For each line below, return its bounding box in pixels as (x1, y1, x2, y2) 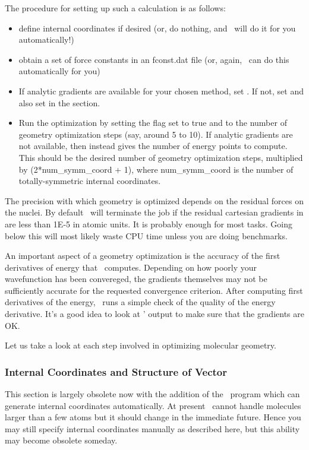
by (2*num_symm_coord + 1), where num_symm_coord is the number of (18, 163, 294, 175)
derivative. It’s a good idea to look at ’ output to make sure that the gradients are (5, 308, 304, 320)
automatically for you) (18, 65, 100, 77)
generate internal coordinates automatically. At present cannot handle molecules (5, 399, 301, 411)
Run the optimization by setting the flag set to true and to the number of (18, 116, 287, 129)
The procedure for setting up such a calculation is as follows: (5, 2, 226, 14)
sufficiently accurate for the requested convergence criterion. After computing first (5, 284, 303, 296)
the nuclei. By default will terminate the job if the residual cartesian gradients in (5, 206, 304, 218)
